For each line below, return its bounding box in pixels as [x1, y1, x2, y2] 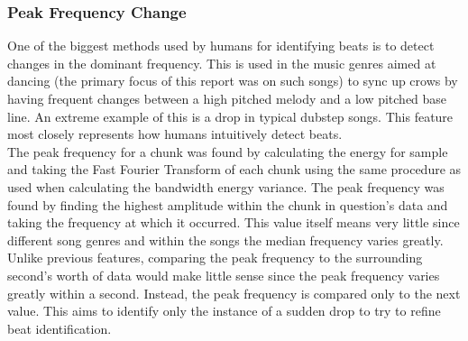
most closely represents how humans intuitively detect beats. [7, 124, 343, 143]
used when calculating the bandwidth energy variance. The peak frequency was [7, 177, 445, 196]
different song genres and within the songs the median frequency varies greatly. [7, 230, 444, 249]
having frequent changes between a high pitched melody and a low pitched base [7, 89, 447, 107]
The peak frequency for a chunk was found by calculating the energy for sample [7, 142, 448, 161]
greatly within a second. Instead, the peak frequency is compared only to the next [7, 283, 461, 302]
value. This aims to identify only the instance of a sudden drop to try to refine [7, 301, 441, 320]
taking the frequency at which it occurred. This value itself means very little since [7, 213, 460, 232]
